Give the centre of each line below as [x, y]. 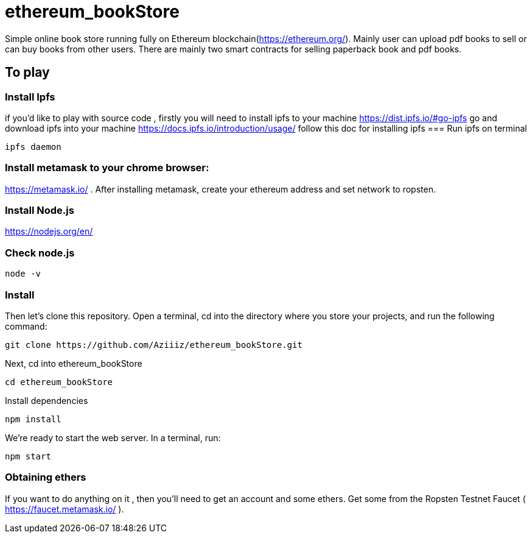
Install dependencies [47, 400]
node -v [23, 274]
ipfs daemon [33, 147]
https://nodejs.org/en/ [49, 232]
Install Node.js [40, 211]
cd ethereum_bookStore [59, 382]
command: [26, 326]
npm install [33, 419]
